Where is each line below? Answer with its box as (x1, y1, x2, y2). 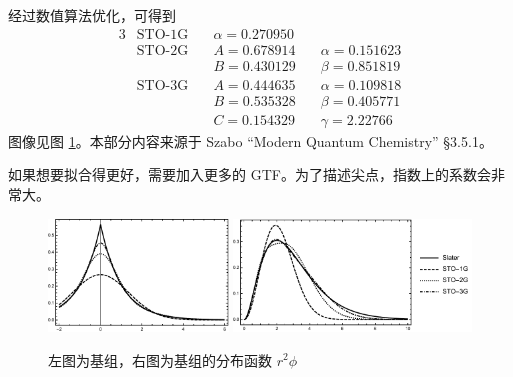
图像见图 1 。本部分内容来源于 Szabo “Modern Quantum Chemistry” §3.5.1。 (8, 130, 493, 151)
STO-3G (136, 78, 189, 93)
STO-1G (136, 27, 189, 42)
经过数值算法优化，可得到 (8, 5, 176, 25)
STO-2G (136, 43, 189, 58)
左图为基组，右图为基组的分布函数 (48, 349, 272, 370)
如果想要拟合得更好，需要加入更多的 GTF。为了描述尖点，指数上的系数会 (8, 164, 491, 185)
